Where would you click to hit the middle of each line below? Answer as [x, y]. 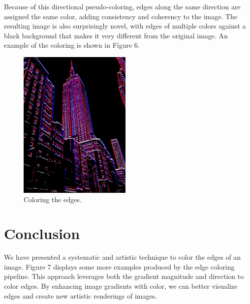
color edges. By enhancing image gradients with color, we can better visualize [121, 286]
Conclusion [42, 233]
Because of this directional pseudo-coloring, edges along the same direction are [122, 6]
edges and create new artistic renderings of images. [81, 295]
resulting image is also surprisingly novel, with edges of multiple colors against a [125, 26]
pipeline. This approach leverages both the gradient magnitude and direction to [124, 276]
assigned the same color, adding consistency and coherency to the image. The [121, 16]
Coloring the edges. [53, 199]
